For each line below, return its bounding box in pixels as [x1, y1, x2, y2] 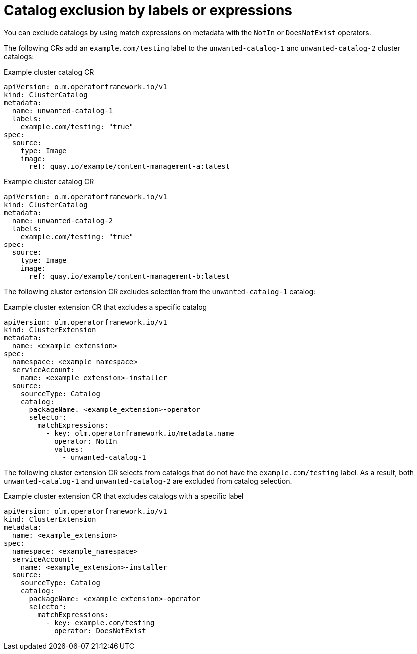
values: [54, 445, 84, 453]
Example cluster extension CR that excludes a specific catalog [4, 302, 207, 311]
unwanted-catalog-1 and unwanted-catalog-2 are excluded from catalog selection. [4, 476, 292, 485]
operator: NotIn [54, 437, 117, 445]
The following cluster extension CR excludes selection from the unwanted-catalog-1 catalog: [4, 287, 316, 296]
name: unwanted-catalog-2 [12, 216, 113, 225]
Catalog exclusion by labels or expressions [4, 2, 293, 19]
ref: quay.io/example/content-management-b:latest [29, 272, 230, 280]
